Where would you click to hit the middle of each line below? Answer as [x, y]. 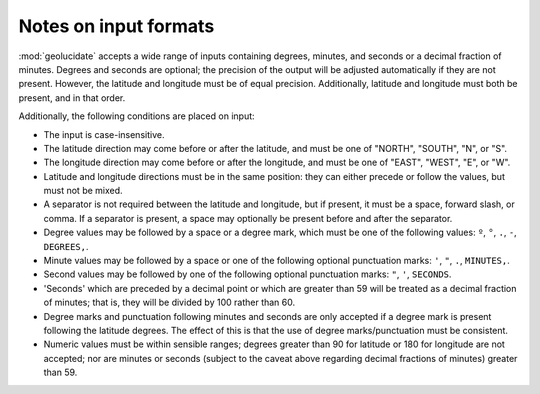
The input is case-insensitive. [104, 134]
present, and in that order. [72, 97]
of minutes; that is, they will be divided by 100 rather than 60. [169, 302]
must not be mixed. [83, 191]
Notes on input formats [116, 26]
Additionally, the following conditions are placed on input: [136, 116]
